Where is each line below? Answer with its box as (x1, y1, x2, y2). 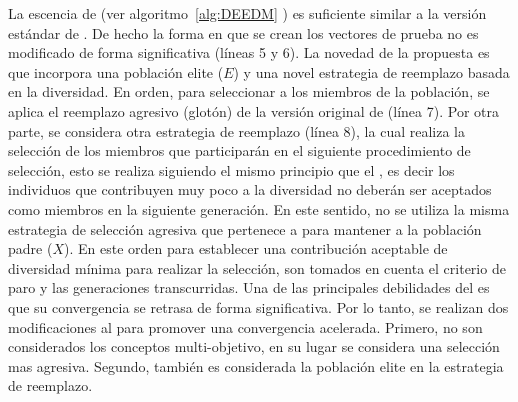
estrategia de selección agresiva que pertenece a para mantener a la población (8, 218, 482, 239)
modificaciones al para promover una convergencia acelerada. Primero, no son (8, 316, 483, 337)
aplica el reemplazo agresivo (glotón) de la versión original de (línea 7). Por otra (8, 100, 499, 121)
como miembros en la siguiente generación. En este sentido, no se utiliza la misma (8, 198, 510, 219)
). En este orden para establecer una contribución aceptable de (63, 238, 448, 259)
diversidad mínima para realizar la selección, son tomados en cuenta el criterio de (8, 257, 506, 278)
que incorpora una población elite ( (8, 61, 224, 82)
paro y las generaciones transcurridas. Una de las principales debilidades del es (8, 277, 490, 298)
